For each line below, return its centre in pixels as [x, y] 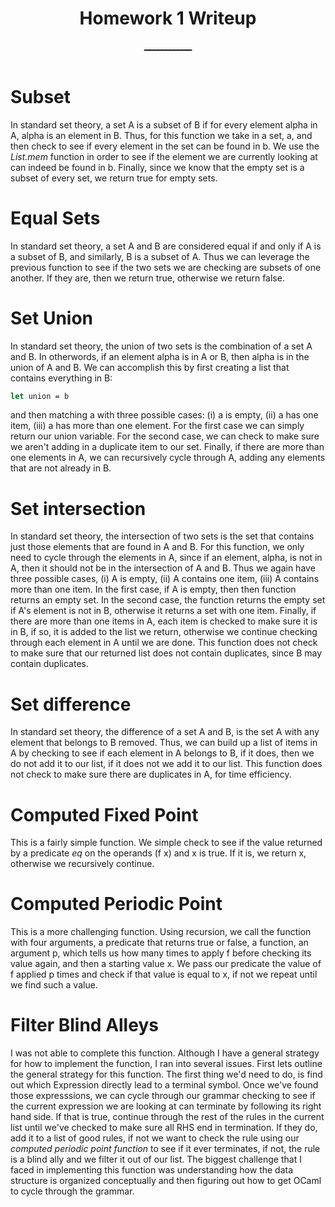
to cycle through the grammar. [72, 1191]
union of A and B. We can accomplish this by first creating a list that [150, 367]
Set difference [71, 704]
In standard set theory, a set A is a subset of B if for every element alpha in [164, 124]
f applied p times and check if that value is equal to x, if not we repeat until [164, 974]
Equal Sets [55, 218]
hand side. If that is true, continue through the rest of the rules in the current [167, 1117]
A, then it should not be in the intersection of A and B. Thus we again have [163, 568]
